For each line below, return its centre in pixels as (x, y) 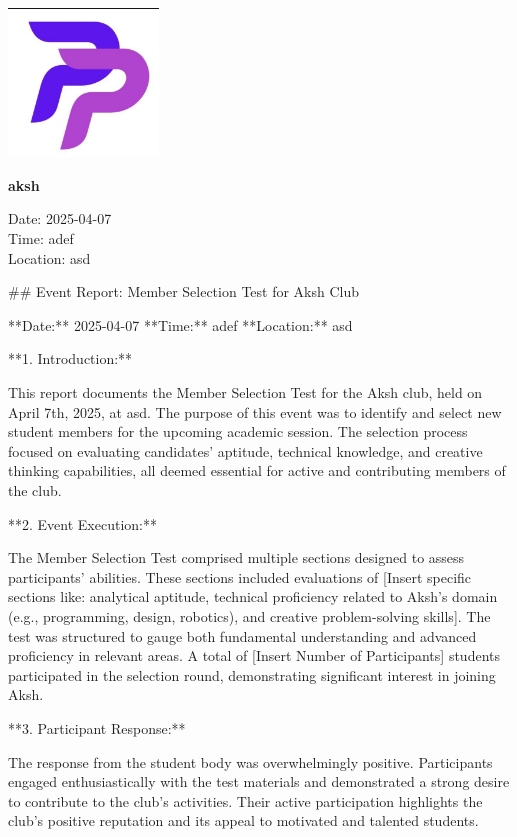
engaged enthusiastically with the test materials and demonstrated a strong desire (259, 781)
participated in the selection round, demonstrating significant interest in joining (252, 674)
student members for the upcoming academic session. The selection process (238, 431)
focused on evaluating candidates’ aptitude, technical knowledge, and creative (245, 450)
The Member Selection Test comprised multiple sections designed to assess (236, 557)
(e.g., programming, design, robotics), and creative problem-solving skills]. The (249, 615)
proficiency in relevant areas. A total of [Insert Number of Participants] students (254, 655)
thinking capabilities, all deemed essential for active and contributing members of (257, 470)
